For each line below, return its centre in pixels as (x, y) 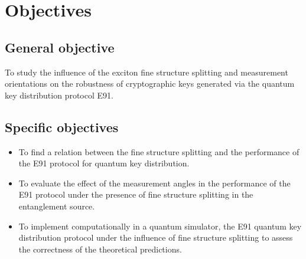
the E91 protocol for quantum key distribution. (104, 163)
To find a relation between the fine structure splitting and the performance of (159, 151)
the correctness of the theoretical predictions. (100, 249)
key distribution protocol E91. (59, 95)
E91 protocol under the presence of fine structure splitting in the (136, 194)
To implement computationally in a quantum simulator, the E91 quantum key (160, 226)
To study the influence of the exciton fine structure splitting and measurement (147, 72)
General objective (60, 47)
